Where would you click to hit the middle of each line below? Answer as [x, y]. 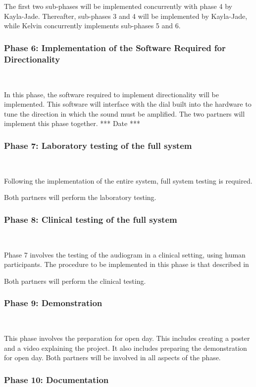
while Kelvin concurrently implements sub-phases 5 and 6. [92, 26]
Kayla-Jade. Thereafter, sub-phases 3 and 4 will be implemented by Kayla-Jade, [126, 16]
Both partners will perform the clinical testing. [75, 281]
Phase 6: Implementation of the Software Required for [115, 47]
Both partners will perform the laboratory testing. [80, 197]
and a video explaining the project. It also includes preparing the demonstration [126, 348]
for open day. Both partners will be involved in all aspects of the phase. [112, 357]
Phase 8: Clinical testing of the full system [91, 219]
